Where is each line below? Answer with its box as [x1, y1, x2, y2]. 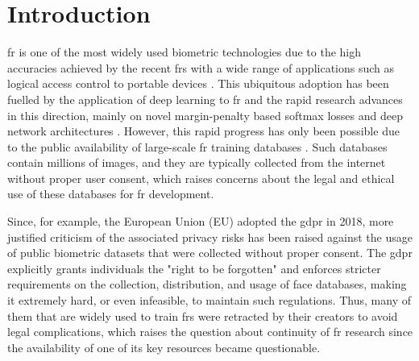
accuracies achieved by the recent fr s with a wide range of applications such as [7, 59, 395, 76]
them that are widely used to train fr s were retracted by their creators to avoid [7, 307, 398, 324]
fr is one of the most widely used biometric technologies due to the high [7, 44, 362, 60]
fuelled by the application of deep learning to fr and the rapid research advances [7, 90, 403, 107]
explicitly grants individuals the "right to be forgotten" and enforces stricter [7, 259, 381, 276]
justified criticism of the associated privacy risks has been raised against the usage [7, 228, 413, 245]
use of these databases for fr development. [7, 185, 214, 202]
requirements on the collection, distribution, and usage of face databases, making [7, 276, 407, 293]
